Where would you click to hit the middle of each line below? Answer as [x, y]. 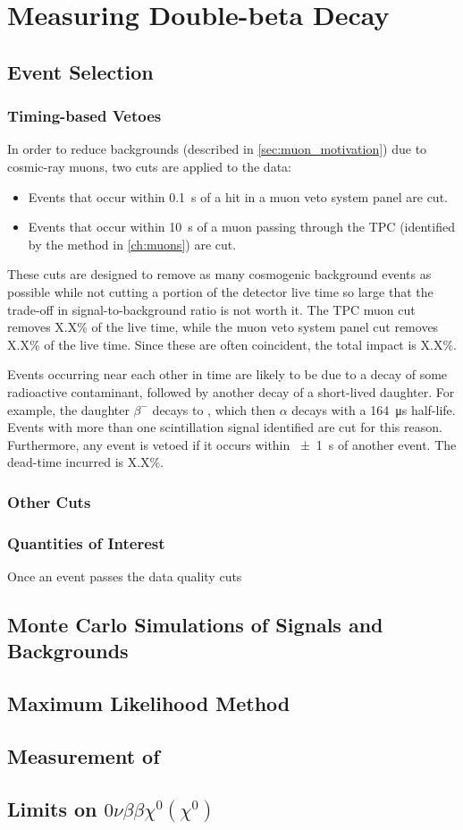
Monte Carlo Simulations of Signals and [195, 624]
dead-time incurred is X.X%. [86, 462]
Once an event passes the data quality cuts [125, 576]
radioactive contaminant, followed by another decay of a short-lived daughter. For [231, 391]
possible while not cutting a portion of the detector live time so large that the [220, 291]
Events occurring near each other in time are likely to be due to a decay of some [227, 374]
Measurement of [84, 755]
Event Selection [80, 71]
